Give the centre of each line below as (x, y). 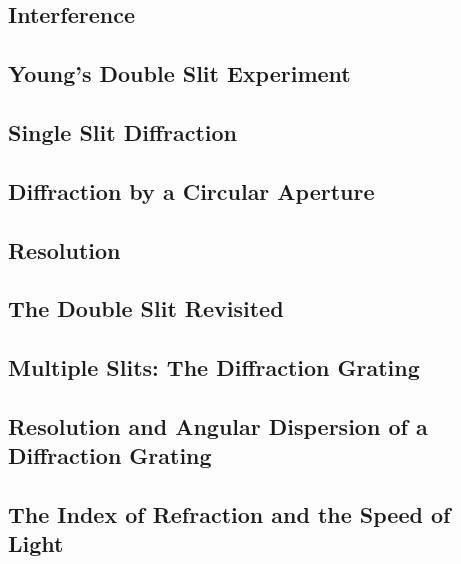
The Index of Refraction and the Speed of (229, 514)
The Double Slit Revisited (146, 308)
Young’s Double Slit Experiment (179, 73)
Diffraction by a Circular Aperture (191, 190)
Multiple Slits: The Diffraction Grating (214, 367)
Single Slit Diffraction (122, 131)
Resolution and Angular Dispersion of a (218, 425)
